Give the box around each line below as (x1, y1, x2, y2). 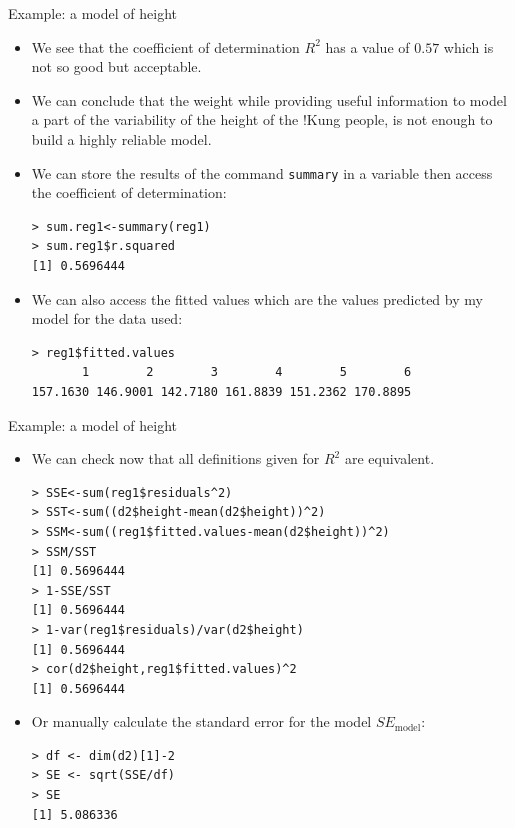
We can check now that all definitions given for (31, 448, 320, 469)
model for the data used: (31, 308, 183, 329)
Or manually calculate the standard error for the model (31, 711, 372, 732)
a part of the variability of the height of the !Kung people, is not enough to (31, 109, 493, 130)
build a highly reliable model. (31, 128, 212, 149)
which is (443, 36, 494, 57)
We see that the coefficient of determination (31, 36, 300, 57)
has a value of (325, 36, 410, 57)
